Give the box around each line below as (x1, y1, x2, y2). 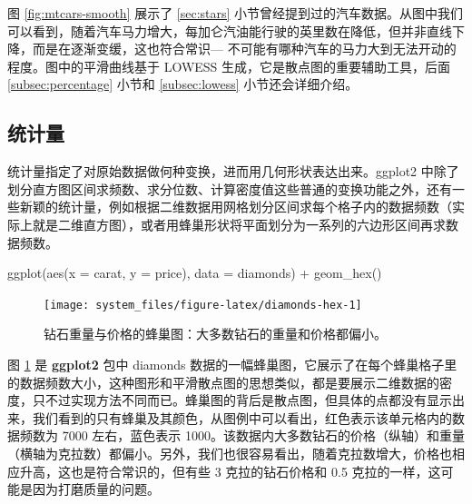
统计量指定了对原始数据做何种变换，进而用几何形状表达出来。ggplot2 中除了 (7, 162, 459, 181)
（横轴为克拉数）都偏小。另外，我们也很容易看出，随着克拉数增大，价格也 (7, 443, 452, 462)
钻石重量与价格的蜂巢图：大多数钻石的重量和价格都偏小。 (44, 324, 387, 343)
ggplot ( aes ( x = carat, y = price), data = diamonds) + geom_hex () (7, 263, 382, 282)
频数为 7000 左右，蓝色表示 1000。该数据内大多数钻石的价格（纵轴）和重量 (19, 426, 465, 445)
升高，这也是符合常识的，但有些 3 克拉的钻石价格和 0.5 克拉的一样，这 (19, 461, 441, 480)
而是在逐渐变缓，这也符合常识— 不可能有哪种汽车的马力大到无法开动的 (32, 39, 457, 58)
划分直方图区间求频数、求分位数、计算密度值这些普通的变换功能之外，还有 (7, 179, 452, 198)
